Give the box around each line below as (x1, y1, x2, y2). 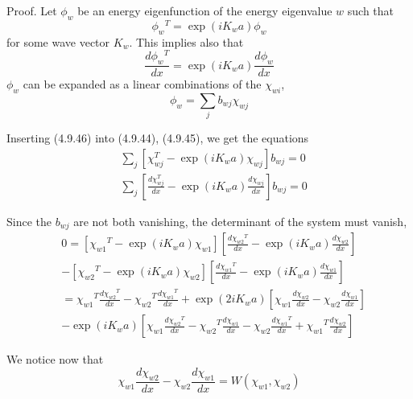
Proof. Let (6, 2, 57, 19)
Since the (6, 212, 52, 229)
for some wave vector (6, 33, 110, 50)
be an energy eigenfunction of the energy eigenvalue (77, 2, 332, 19)
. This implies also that (129, 33, 244, 50)
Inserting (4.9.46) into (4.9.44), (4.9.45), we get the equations (6, 130, 309, 146)
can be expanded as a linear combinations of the (23, 76, 262, 93)
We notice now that (6, 351, 104, 368)
